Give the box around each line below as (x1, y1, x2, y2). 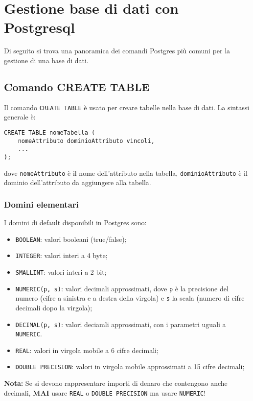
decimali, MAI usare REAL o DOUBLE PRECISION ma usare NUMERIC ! (4, 387, 206, 398)
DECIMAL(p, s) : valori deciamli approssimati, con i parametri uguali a (15, 319, 226, 329)
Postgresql (4, 17, 75, 37)
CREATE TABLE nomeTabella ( (4, 129, 95, 136)
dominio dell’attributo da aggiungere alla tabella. (4, 177, 151, 188)
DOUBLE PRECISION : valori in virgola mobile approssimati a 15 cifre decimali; (15, 361, 245, 372)
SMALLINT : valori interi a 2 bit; (15, 266, 107, 277)
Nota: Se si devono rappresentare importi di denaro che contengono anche (4, 378, 228, 388)
